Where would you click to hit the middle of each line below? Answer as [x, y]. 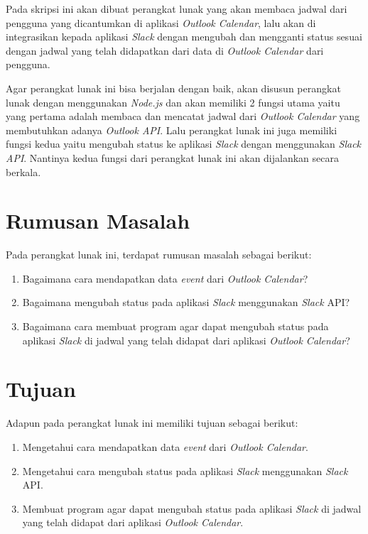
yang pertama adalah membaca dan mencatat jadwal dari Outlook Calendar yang [183, 116]
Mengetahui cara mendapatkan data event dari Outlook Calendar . [165, 446]
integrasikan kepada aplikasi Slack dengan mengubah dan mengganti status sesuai [184, 37]
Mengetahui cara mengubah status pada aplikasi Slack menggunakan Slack [185, 470]
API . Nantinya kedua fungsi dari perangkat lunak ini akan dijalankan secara [172, 157]
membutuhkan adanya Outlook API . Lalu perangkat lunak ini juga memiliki [172, 130]
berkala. [23, 171]
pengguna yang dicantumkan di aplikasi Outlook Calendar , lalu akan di [161, 22]
